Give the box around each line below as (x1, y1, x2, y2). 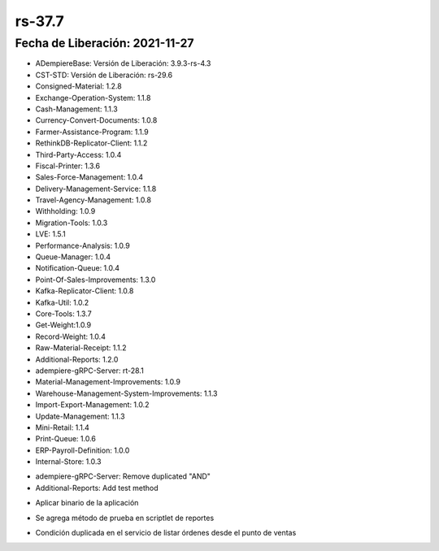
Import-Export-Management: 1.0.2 (35, 400, 150, 410)
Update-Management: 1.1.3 (35, 411, 125, 421)
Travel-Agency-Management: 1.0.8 (35, 195, 152, 205)
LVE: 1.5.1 (35, 229, 66, 239)
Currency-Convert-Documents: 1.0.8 (35, 115, 158, 125)
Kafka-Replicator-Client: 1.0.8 (35, 286, 134, 296)
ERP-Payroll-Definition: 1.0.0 (35, 445, 130, 455)
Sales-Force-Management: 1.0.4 (35, 172, 144, 182)
